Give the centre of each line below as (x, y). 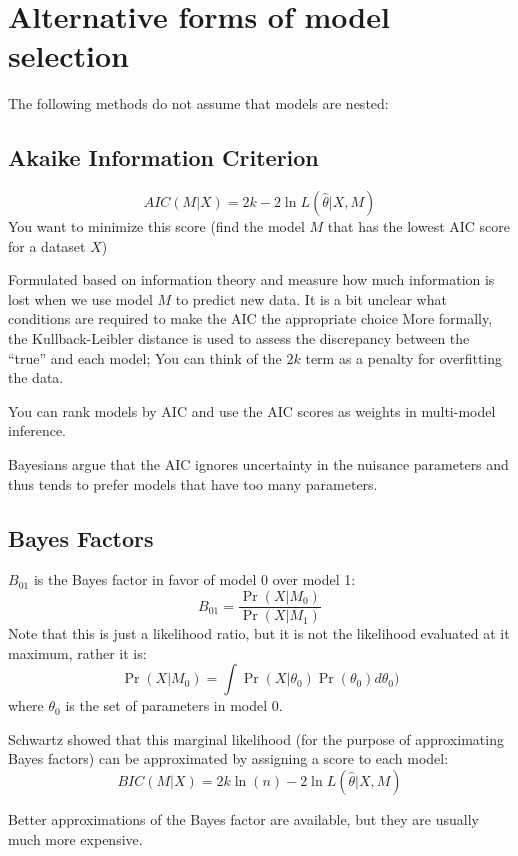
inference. (37, 430)
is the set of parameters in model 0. (174, 705)
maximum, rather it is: (77, 652)
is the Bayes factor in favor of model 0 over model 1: (194, 579)
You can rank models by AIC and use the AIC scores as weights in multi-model (252, 410)
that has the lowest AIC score (419, 226)
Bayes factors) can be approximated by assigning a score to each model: (228, 758)
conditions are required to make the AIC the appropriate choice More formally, (250, 318)
